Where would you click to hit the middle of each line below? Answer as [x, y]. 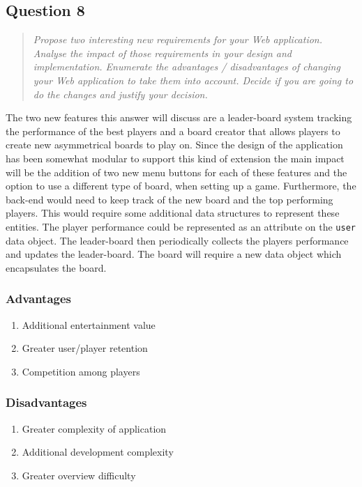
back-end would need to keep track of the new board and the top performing [169, 199]
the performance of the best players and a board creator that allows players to [173, 131]
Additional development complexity [98, 452]
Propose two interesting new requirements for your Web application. [178, 39]
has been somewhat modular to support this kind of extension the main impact [175, 158]
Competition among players [81, 371]
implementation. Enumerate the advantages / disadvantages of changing [187, 67]
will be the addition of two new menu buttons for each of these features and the [176, 172]
